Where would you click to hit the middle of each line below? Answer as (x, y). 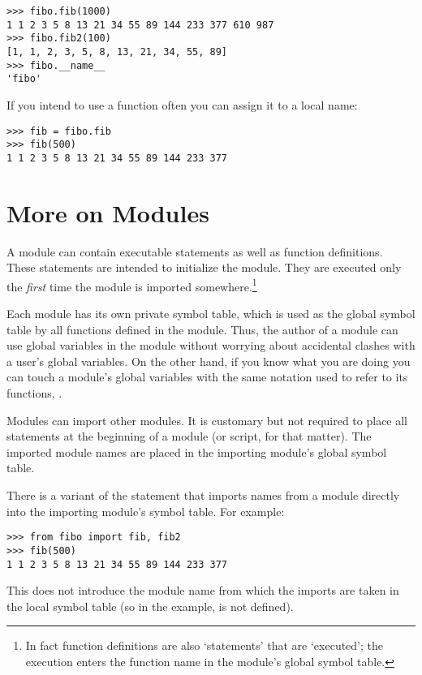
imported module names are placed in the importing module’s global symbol (197, 451)
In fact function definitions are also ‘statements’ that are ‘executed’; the (205, 645)
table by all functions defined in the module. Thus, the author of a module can (202, 329)
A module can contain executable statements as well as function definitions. (195, 251)
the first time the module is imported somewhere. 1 (132, 285)
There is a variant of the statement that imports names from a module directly (203, 495)
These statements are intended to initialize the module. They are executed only (204, 267)
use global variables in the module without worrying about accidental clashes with (211, 345)
